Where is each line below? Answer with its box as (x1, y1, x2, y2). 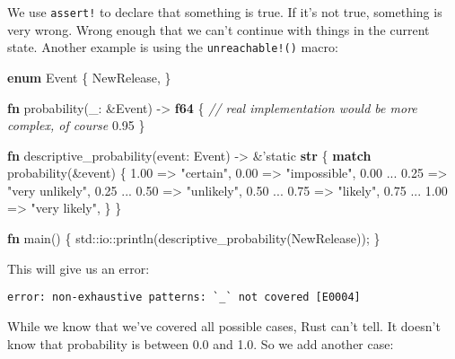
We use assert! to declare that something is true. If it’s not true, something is (7, 3, 442, 21)
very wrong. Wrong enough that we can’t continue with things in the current (7, 20, 430, 39)
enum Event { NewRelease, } (7, 67, 171, 86)
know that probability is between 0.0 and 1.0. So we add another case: (7, 334, 394, 353)
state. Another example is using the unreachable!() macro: (7, 38, 338, 57)
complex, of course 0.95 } (7, 116, 145, 135)
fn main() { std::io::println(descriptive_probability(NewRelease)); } (7, 229, 381, 248)
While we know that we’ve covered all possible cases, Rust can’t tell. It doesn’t (7, 316, 441, 335)
